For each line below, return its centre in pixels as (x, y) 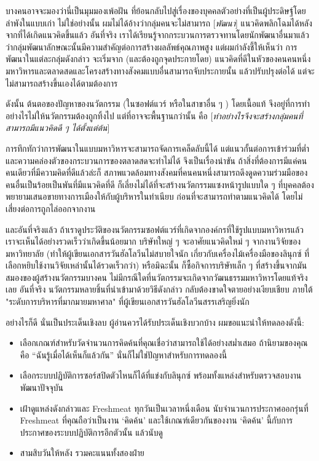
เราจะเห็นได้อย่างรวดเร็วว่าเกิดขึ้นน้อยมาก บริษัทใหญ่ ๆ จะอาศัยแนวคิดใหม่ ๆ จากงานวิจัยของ (153, 241)
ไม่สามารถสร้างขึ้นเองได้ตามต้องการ (62, 83)
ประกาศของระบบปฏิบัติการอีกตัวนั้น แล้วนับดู (91, 432)
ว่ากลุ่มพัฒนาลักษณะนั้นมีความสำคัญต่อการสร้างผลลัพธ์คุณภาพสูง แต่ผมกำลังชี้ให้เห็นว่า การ (152, 46)
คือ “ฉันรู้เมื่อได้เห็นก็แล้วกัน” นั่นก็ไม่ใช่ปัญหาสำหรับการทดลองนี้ (124, 354)
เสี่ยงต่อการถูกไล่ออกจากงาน (51, 208)
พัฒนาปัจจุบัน (41, 388)
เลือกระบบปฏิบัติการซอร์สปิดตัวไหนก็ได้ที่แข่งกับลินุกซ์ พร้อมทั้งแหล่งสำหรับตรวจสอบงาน (161, 375)
